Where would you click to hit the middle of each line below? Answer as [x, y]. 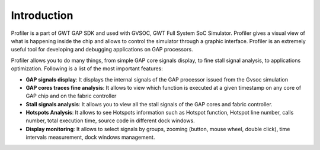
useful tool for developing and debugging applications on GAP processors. [102, 50]
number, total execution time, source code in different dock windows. [110, 120]
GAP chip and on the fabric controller [71, 96]
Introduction [42, 15]
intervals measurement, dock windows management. [90, 137]
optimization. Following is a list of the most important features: [87, 69]
